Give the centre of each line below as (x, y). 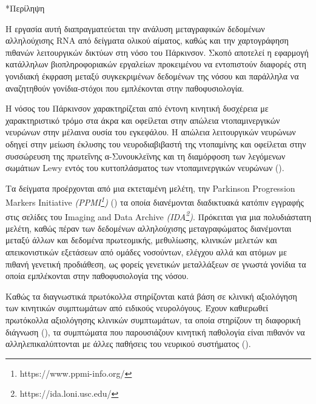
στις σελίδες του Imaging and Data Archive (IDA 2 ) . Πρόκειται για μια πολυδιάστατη (158, 215)
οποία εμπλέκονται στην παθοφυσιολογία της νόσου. (97, 276)
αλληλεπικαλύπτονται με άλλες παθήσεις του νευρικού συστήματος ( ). (128, 344)
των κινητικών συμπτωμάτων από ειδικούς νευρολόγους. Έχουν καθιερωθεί (137, 308)
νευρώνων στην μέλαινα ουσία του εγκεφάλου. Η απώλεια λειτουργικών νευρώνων (151, 132)
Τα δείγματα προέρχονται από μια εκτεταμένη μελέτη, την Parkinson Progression (150, 188)
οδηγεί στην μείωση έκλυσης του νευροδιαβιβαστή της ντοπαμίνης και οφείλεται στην (156, 143)
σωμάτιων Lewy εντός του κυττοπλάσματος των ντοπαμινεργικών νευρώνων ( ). (145, 168)
